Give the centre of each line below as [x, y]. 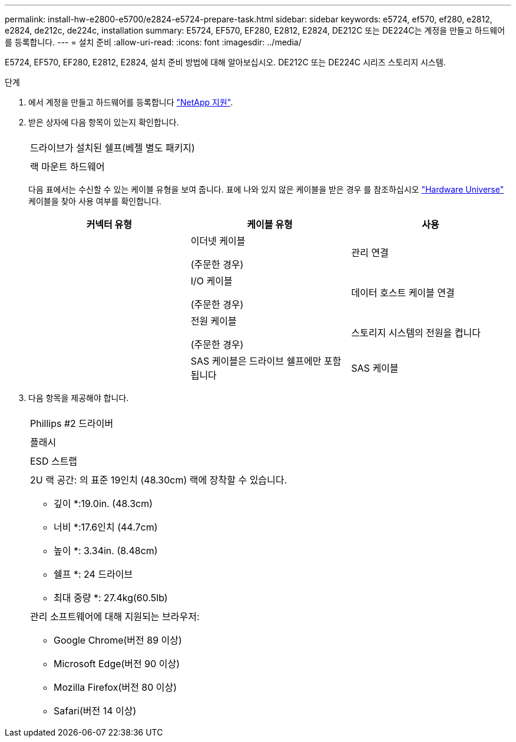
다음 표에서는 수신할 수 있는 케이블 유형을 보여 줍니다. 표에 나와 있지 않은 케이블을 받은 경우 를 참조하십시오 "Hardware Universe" [266, 189]
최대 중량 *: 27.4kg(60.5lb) [111, 598]
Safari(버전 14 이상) [95, 711]
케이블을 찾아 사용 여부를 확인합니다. [95, 201]
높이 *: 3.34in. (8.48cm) [106, 551]
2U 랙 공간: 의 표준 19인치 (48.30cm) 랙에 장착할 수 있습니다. [159, 480]
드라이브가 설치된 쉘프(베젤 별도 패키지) [113, 148]
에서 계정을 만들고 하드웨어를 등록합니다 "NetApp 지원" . [131, 102]
